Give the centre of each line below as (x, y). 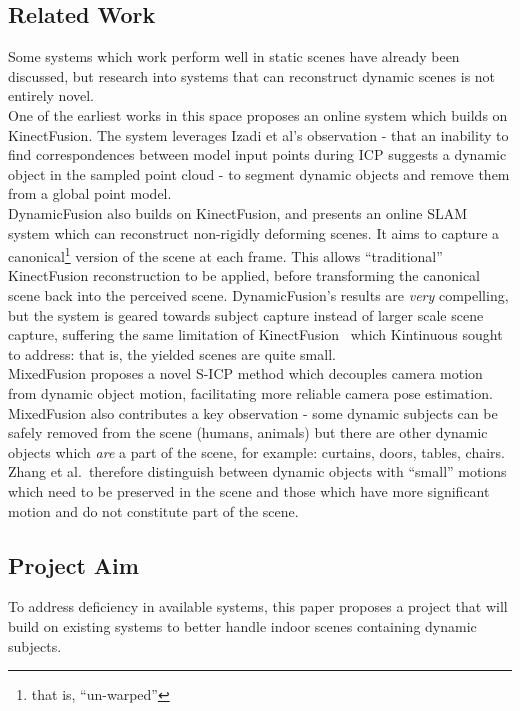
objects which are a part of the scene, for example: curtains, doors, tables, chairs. (257, 451)
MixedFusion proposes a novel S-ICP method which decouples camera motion (245, 373)
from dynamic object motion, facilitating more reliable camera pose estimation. (250, 392)
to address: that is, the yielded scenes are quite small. (172, 353)
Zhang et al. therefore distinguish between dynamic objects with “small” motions (257, 471)
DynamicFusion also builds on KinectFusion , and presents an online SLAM (238, 212)
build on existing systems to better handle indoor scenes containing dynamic (242, 625)
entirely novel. (51, 95)
